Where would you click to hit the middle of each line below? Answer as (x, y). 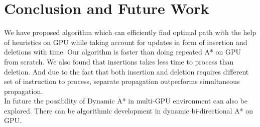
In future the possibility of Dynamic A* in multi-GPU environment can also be (126, 101)
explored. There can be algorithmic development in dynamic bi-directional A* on (129, 110)
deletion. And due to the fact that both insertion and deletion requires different (126, 71)
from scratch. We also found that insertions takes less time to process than (119, 61)
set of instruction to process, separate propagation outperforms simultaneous (122, 81)
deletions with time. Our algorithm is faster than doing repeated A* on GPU (123, 52)
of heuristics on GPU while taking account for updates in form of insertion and (126, 42)
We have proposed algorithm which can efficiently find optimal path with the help (130, 32)
